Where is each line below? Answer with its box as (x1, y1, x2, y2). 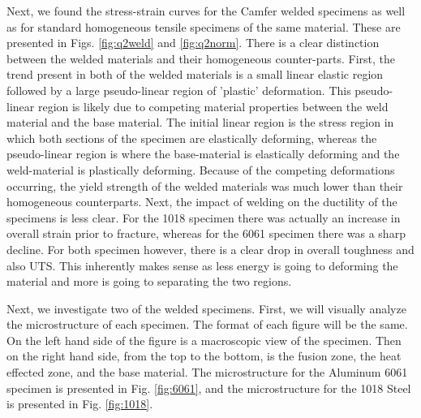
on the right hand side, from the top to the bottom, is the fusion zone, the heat (6, 347, 402, 364)
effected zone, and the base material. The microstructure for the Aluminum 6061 (6, 364, 408, 381)
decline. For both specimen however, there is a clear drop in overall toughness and (6, 240, 415, 257)
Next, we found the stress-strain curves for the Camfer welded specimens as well (6, 2, 406, 19)
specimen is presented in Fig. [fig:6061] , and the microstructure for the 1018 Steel (6, 379, 411, 396)
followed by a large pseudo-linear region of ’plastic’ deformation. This (6, 81, 351, 98)
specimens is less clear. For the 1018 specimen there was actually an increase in (6, 209, 401, 226)
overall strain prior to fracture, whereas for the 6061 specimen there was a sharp (6, 225, 406, 242)
